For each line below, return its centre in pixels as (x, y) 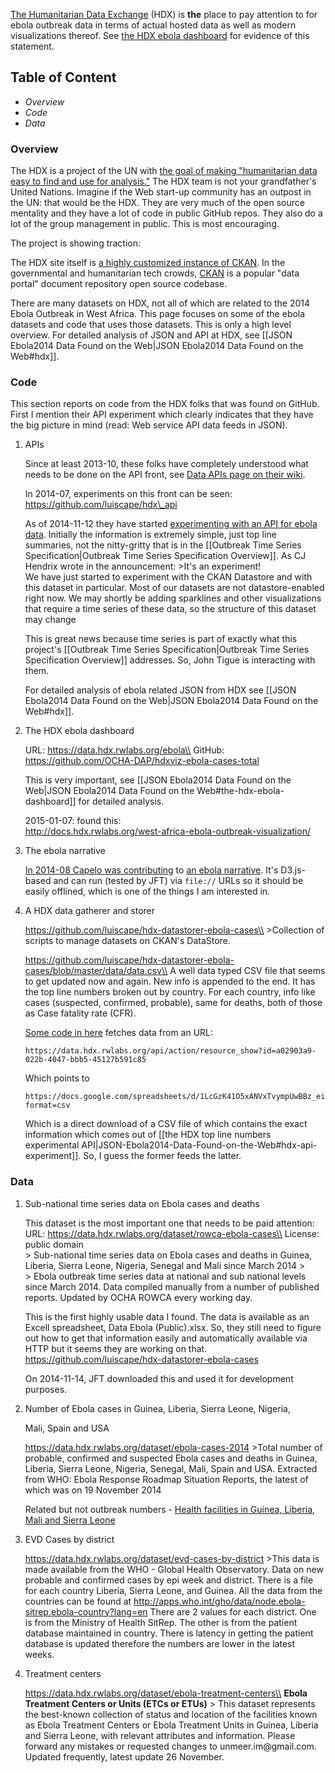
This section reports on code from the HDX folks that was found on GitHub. (165, 404)
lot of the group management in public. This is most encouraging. (145, 224)
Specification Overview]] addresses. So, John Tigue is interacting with (170, 660)
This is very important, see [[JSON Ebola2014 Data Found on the (158, 780)
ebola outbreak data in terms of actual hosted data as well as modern (153, 25)
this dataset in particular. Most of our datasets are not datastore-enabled (174, 588)
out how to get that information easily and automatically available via (166, 1338)
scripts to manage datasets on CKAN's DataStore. (127, 941)
